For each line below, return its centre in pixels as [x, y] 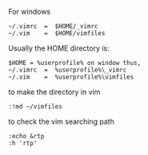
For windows [29, 12]
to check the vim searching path [61, 121]
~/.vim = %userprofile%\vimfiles [71, 77]
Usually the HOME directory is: [59, 48]
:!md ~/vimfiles [35, 107]
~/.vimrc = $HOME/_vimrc [53, 27]
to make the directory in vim [54, 92]
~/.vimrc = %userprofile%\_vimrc [68, 70]
